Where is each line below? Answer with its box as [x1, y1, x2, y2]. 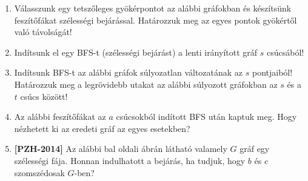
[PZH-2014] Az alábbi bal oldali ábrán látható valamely [14, 142, 227, 155]
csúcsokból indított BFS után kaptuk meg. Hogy [116, 110, 297, 123]
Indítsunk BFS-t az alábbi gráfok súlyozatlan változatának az [14, 66, 243, 79]
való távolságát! [14, 25, 72, 38]
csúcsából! [266, 45, 304, 58]
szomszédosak [14, 166, 65, 179]
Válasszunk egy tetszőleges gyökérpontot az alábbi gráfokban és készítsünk [14, 2, 292, 14]
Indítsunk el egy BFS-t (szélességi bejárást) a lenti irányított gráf [14, 45, 258, 58]
